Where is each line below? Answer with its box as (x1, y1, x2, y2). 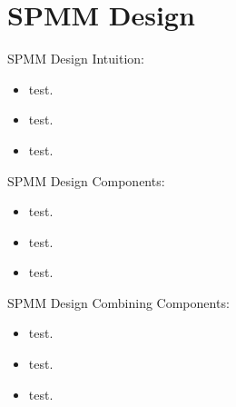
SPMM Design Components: (7, 171, 165, 190)
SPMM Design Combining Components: (7, 293, 230, 312)
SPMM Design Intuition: (7, 49, 145, 68)
